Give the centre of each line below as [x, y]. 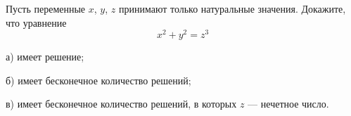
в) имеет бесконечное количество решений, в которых [121, 104]
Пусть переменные [46, 8]
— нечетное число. [288, 104]
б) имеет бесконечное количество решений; [98, 80]
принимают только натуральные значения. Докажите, [232, 8]
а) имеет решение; [45, 57]
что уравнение [36, 22]
